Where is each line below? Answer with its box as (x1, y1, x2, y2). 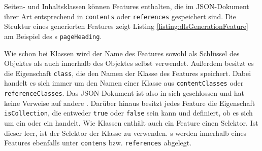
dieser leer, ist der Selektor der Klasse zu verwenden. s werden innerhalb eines (4, 127, 247, 138)
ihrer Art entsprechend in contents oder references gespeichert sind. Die (4, 11, 236, 21)
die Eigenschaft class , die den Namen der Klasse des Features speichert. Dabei (4, 67, 251, 78)
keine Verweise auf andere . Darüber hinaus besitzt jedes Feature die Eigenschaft (4, 97, 255, 108)
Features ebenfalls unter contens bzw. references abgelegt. (4, 137, 192, 148)
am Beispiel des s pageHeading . (4, 30, 102, 41)
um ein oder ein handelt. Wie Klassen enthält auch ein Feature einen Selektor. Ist (4, 117, 258, 128)
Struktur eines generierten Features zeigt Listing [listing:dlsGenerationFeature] (4, 21, 248, 31)
